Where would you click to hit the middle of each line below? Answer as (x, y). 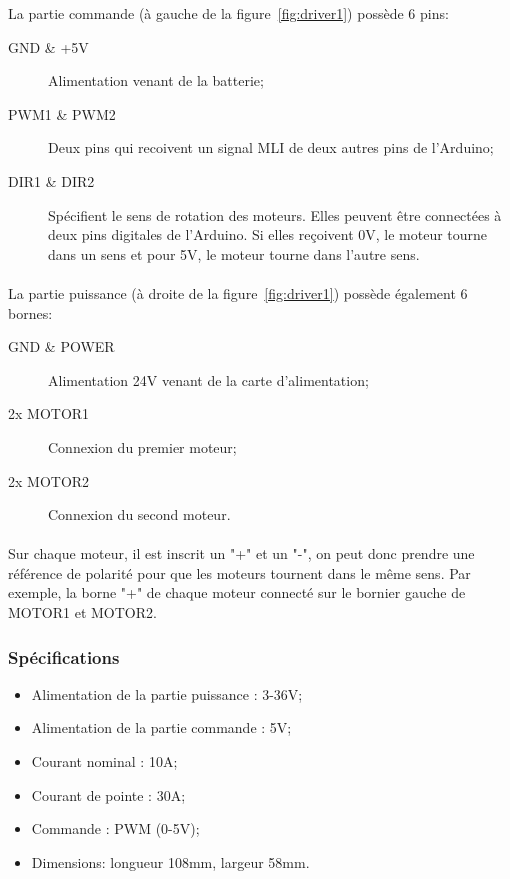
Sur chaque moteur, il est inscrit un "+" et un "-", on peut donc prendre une (241, 553)
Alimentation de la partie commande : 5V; (161, 727)
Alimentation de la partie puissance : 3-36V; (167, 693)
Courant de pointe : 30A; (108, 794)
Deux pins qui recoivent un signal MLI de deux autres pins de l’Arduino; (271, 147)
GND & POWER (61, 346)
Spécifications (64, 656)
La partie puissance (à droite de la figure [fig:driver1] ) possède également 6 (238, 292)
